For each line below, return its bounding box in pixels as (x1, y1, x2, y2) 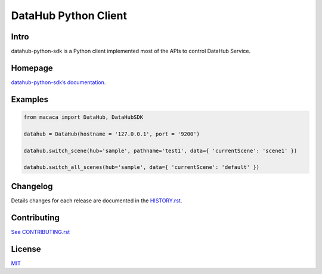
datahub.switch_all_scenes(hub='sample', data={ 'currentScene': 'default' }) (23, 164, 259, 171)
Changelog (11, 181, 53, 191)
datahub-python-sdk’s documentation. (11, 78, 106, 86)
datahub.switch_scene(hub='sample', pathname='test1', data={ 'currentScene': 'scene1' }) (23, 147, 298, 154)
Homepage (11, 63, 53, 73)
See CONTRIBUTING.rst (11, 228, 70, 235)
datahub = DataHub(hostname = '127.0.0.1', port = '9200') (23, 130, 200, 137)
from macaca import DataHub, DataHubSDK (23, 113, 143, 121)
